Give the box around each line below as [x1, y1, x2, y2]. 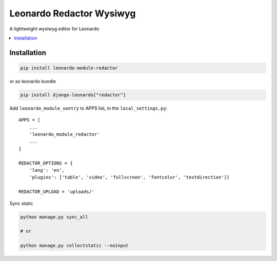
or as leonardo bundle [9, 78, 56, 84]
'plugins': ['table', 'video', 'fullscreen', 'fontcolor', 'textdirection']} [29, 174, 230, 180]
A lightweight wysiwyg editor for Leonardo [9, 26, 100, 32]
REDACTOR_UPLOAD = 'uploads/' [18, 189, 95, 195]
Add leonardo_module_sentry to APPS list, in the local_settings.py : [9, 105, 168, 111]
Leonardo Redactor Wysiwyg [9, 8, 136, 19]
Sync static [9, 200, 33, 206]
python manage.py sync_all [20, 214, 88, 220]
